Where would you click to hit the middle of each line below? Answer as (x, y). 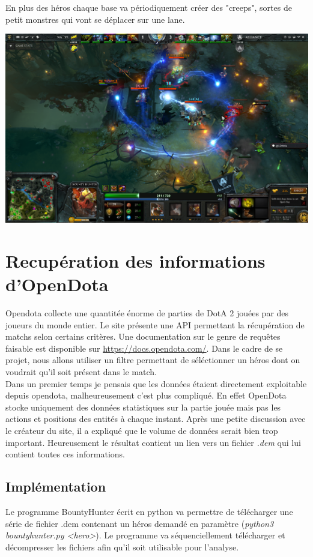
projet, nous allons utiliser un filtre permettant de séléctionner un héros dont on (153, 360)
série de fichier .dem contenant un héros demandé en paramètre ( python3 (140, 523)
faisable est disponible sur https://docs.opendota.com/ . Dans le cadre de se (144, 348)
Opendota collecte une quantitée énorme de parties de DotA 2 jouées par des (147, 313)
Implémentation (56, 486)
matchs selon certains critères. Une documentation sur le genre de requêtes (143, 336)
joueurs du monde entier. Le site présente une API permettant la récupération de (155, 324)
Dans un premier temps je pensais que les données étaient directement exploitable (156, 383)
